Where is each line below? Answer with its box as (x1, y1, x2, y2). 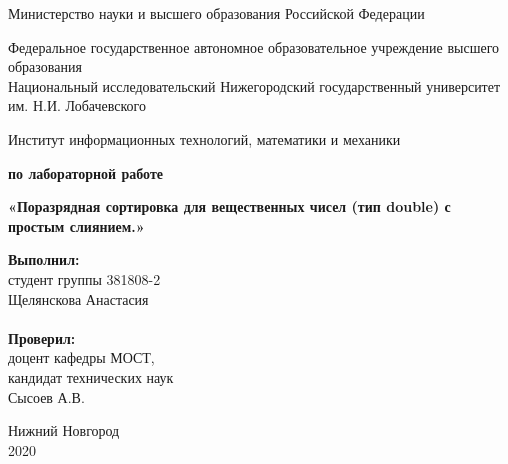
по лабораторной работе (8, 162, 164, 183)
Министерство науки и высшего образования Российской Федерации (8, 3, 425, 23)
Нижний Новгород (8, 420, 120, 441)
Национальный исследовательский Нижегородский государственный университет (8, 75, 501, 96)
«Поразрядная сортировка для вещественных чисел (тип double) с (8, 196, 451, 217)
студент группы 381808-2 (8, 268, 161, 289)
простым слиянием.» (8, 215, 145, 236)
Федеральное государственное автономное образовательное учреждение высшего (8, 36, 500, 57)
